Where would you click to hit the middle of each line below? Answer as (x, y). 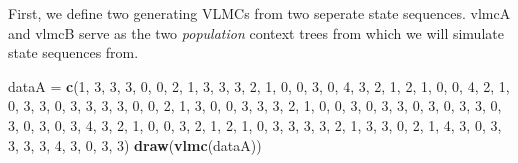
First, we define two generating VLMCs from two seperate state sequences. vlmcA (259, 13)
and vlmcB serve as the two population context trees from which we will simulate (256, 32)
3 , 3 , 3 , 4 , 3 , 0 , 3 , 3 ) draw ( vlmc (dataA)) (135, 144)
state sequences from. (73, 52)
